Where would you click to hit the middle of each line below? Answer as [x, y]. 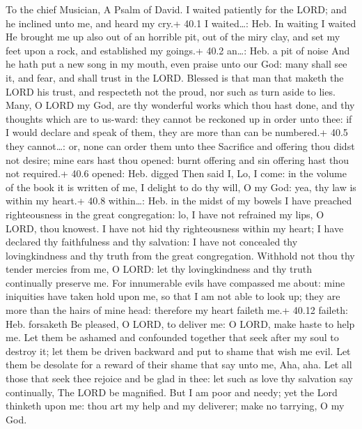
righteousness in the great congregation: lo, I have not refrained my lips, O [165, 214]
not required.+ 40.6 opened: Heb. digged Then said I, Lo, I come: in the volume [176, 173]
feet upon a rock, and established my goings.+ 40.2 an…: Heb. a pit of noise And [178, 50]
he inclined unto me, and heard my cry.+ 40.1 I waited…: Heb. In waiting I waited [181, 23]
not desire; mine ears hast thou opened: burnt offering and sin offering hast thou [177, 159]
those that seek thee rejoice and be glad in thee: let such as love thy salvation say [179, 378]
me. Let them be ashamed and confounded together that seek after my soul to [172, 337]
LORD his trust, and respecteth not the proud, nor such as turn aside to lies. [171, 91]
